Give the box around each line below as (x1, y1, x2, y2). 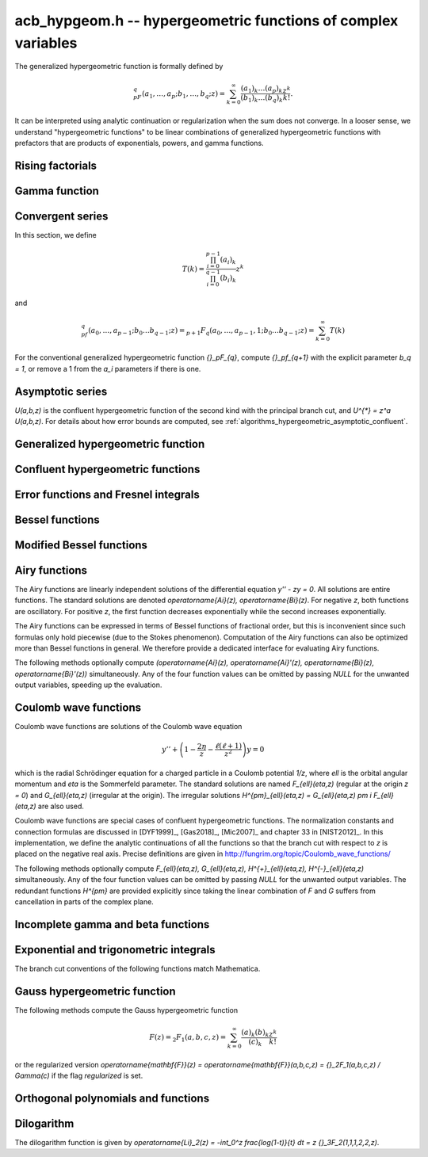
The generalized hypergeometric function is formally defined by (14, 62, 224, 71)
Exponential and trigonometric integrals (14, 943, 216, 957)
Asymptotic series (14, 384, 108, 398)
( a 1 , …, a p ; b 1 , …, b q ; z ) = (141, 89, 226, 100)
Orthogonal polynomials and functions (14, 1091, 210, 1105)
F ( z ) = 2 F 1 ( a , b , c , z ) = (149, 1033, 227, 1044)
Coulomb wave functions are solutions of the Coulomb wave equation (14, 722, 243, 731)
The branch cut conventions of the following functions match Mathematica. (14, 964, 261, 973)
